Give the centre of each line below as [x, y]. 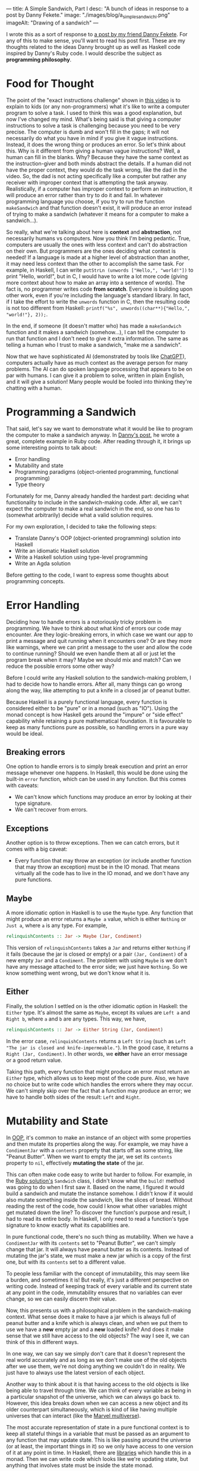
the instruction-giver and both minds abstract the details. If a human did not [99, 163]
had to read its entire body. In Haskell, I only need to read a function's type [97, 1218]
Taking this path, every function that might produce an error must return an [98, 1071]
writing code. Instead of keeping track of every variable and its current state [99, 1286]
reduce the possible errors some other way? [60, 666]
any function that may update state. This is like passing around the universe [99, 1440]
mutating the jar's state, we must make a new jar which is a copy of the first [99, 1255]
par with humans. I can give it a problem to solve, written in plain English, [95, 375]
